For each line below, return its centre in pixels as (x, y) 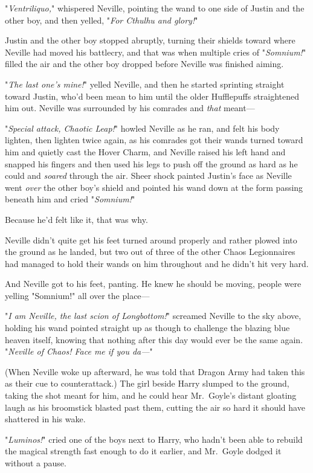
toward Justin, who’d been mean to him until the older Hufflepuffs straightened (152, 96)
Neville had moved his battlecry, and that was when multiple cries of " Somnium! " (156, 52)
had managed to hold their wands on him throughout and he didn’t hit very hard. (157, 263)
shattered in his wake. (45, 419)
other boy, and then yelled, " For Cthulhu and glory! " (102, 20)
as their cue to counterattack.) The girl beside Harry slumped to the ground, (147, 383)
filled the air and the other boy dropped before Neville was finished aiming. (144, 64)
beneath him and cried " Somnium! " (70, 199)
